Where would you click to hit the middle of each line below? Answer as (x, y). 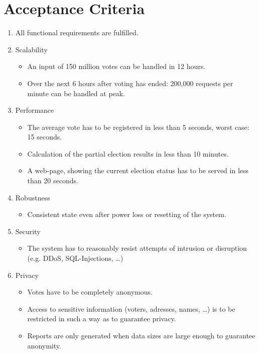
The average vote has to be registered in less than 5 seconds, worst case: (138, 127)
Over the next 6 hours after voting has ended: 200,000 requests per (130, 83)
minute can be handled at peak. (76, 93)
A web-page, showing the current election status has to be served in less (138, 170)
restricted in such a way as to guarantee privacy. (102, 318)
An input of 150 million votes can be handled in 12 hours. (116, 66)
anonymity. (44, 345)
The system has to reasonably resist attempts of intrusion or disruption (137, 248)
